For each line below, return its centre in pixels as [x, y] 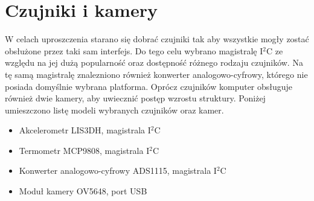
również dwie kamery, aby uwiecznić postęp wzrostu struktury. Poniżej [135, 98]
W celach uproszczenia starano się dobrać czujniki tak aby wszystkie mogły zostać [157, 39]
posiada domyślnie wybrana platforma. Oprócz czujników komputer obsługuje [149, 86]
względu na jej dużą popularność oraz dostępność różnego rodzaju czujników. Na [154, 62]
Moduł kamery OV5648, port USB [83, 191]
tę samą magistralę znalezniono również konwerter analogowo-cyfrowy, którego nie [156, 74]
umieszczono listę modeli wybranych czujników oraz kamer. [114, 110]
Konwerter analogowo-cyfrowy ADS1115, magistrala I [118, 171]
